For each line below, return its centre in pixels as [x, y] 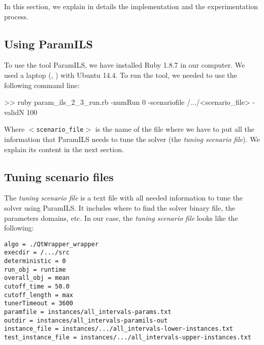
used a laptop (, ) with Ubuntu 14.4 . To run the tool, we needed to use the [121, 75]
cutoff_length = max [39, 295]
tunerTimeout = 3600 [39, 304]
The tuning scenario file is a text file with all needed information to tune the [124, 198]
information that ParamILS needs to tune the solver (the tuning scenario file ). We [132, 139]
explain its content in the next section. [64, 149]
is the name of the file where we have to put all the [175, 129]
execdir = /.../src [37, 253]
